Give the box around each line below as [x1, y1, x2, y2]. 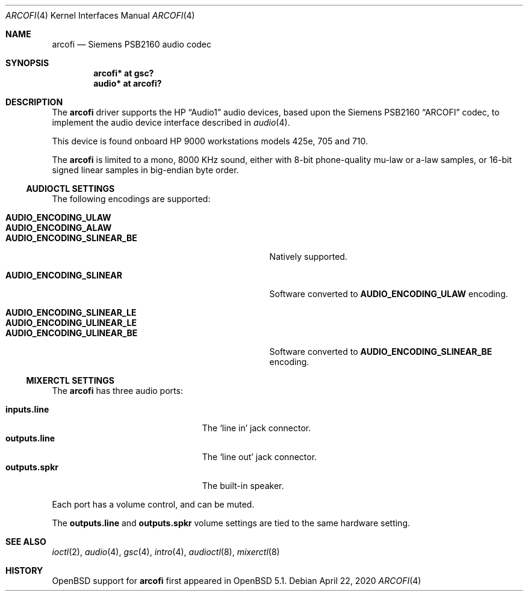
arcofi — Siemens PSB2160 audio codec [52, 39, 212, 49]
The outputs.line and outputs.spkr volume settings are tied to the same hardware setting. [52, 518, 410, 528]
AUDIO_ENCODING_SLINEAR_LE [5, 307, 137, 318]
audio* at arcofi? [93, 78, 162, 88]
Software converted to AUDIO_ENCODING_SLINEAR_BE [269, 346, 492, 357]
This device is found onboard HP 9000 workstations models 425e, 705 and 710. [52, 136, 368, 146]
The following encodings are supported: [52, 194, 211, 204]
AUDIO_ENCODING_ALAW [5, 223, 112, 233]
